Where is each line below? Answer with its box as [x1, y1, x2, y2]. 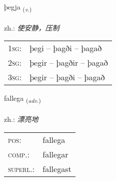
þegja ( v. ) [4, 2, 32, 13]
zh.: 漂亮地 [4, 114, 38, 124]
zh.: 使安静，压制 [4, 22, 59, 33]
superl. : [8, 162, 35, 174]
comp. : [8, 148, 29, 160]
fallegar [42, 148, 68, 160]
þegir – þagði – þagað [29, 71, 105, 83]
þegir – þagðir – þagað [29, 57, 108, 69]
